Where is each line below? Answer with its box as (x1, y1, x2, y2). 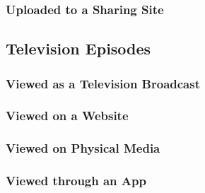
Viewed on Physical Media (6, 139, 160, 157)
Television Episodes (6, 37, 151, 59)
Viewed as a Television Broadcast (6, 74, 200, 92)
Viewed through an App (6, 172, 146, 189)
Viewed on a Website (6, 107, 129, 124)
